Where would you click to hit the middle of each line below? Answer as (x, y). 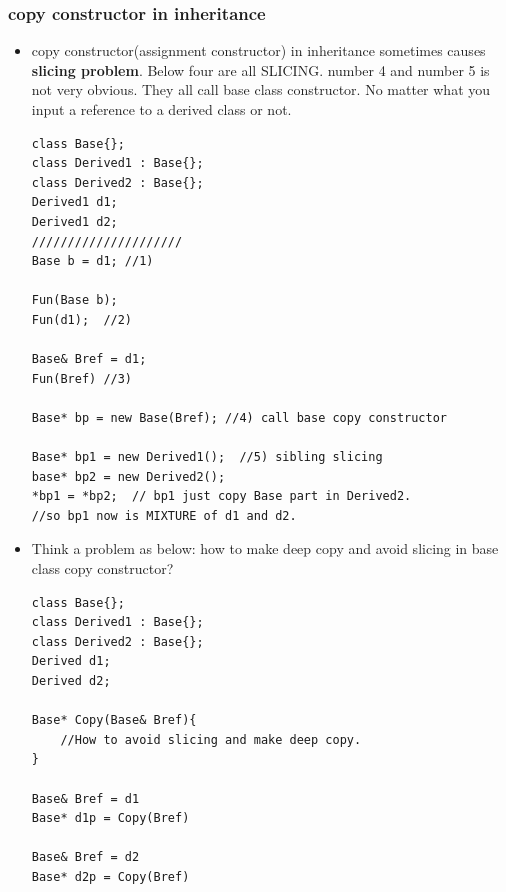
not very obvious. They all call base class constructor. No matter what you (261, 89)
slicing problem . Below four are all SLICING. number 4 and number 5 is (260, 69)
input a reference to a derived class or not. (161, 109)
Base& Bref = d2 (85, 857)
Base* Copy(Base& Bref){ (114, 720)
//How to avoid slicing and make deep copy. (211, 739)
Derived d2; (71, 681)
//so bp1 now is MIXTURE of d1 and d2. (164, 515)
